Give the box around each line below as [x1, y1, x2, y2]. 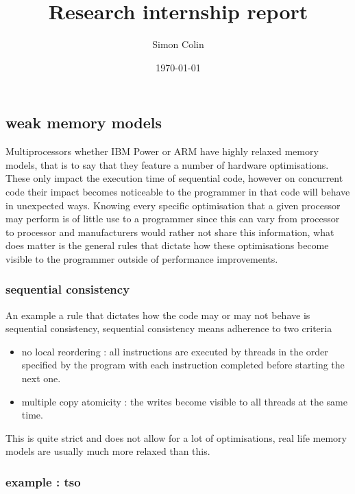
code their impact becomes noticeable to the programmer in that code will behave [5, 184, 350, 198]
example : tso [5, 473, 81, 490]
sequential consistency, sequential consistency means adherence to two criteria [5, 321, 332, 336]
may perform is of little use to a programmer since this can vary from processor [5, 211, 340, 226]
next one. [21, 371, 61, 386]
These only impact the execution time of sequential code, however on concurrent [5, 171, 343, 185]
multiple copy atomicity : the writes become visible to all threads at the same [21, 394, 347, 408]
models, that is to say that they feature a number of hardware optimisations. [5, 157, 329, 172]
